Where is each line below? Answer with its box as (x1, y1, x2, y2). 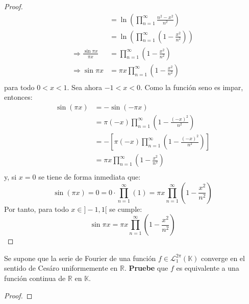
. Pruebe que (124, 263, 168, 273)
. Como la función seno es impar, (140, 81, 243, 92)
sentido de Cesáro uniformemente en (4, 263, 118, 273)
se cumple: (109, 203, 142, 214)
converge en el (201, 252, 245, 263)
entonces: (4, 92, 33, 102)
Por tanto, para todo (4, 203, 69, 214)
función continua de (4, 273, 66, 284)
